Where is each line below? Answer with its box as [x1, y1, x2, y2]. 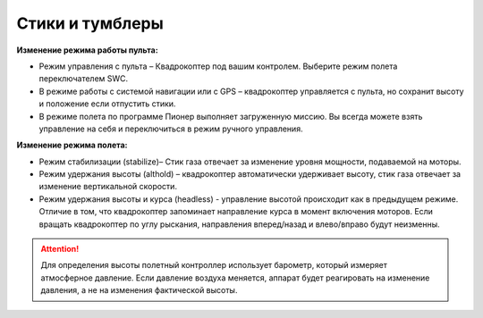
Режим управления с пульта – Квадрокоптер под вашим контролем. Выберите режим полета [38, 61, 398, 71]
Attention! [40, 244, 80, 255]
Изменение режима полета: [16, 139, 128, 151]
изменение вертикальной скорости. [38, 181, 178, 192]
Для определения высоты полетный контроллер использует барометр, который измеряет [40, 260, 388, 271]
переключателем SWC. [38, 73, 129, 84]
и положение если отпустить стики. [38, 98, 176, 109]
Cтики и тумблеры [16, 13, 165, 33]
